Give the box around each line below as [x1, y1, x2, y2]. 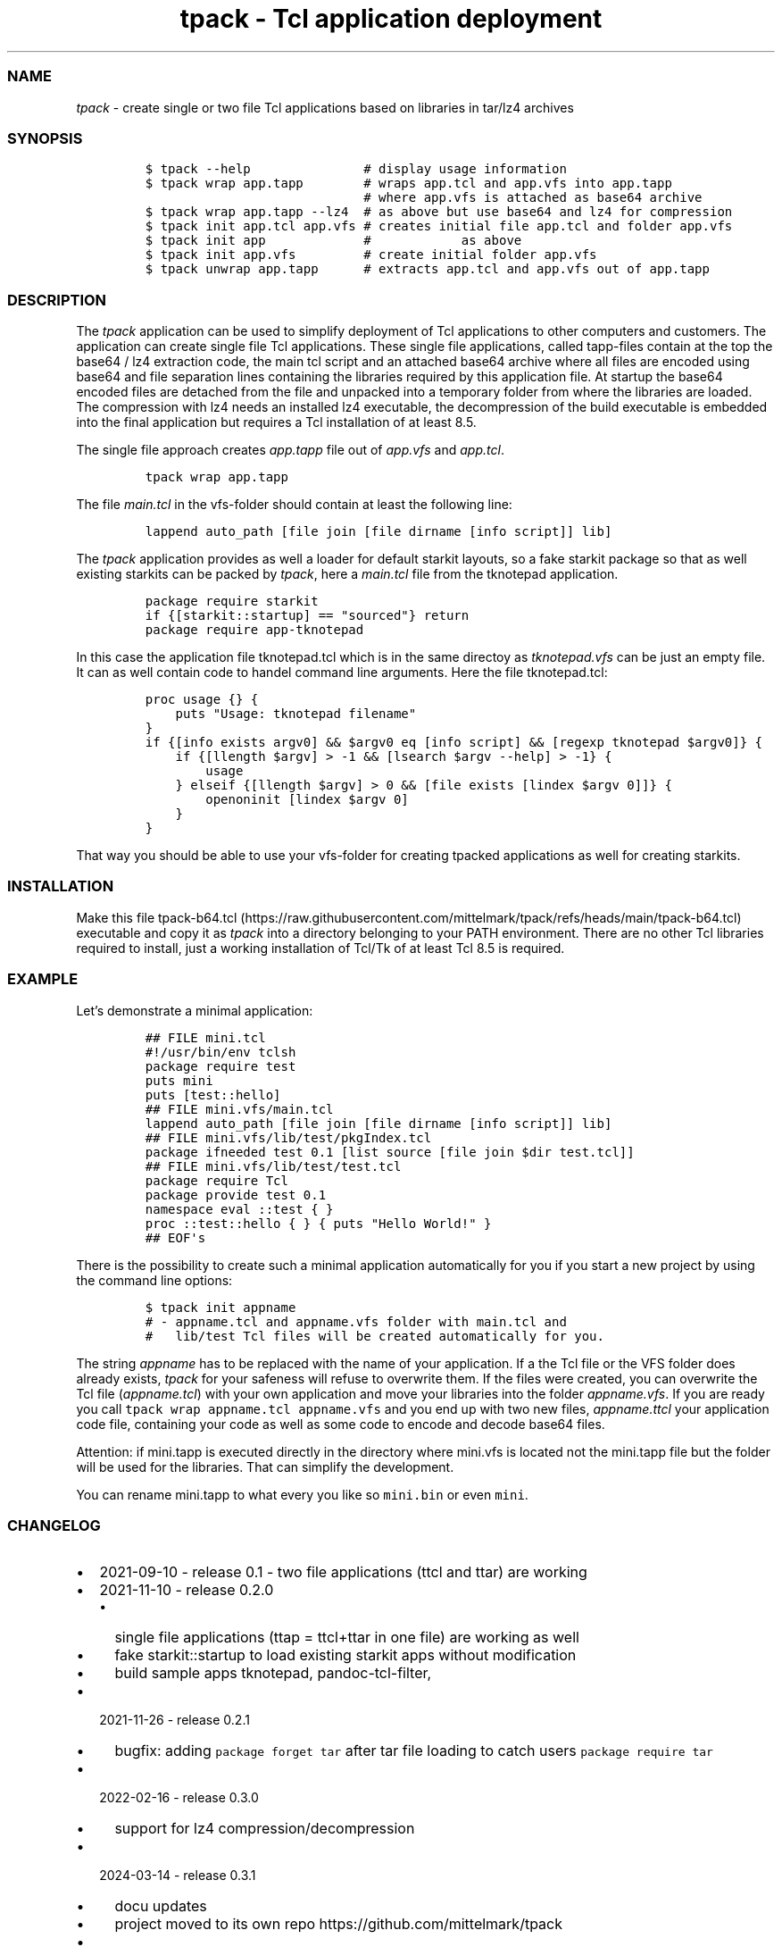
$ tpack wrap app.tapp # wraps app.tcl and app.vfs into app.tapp [145, 176, 672, 191]
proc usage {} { [145, 692, 259, 706]
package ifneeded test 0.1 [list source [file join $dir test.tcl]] [145, 1144, 635, 1159]
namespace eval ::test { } [145, 1201, 334, 1216]
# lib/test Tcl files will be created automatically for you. [145, 1328, 604, 1343]
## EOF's [145, 1230, 206, 1245]
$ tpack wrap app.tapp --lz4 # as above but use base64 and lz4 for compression [145, 205, 733, 220]
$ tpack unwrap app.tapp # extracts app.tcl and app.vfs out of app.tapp [145, 262, 710, 277]
